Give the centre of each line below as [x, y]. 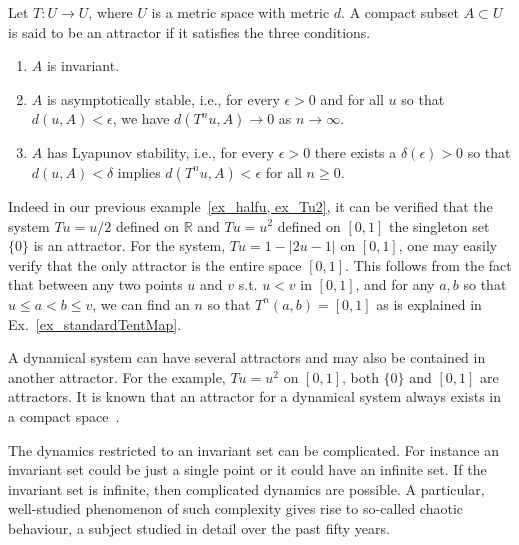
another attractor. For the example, [117, 376]
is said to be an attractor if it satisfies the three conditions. [189, 31]
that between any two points [95, 284]
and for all [352, 98]
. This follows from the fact [428, 264]
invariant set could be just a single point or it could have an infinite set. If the [247, 469]
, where [110, 12]
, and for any [395, 284]
